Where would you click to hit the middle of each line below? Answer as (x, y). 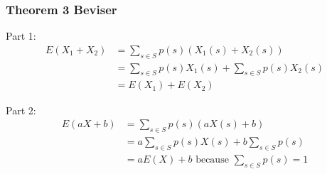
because (212, 159)
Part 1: (21, 36)
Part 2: (21, 110)
